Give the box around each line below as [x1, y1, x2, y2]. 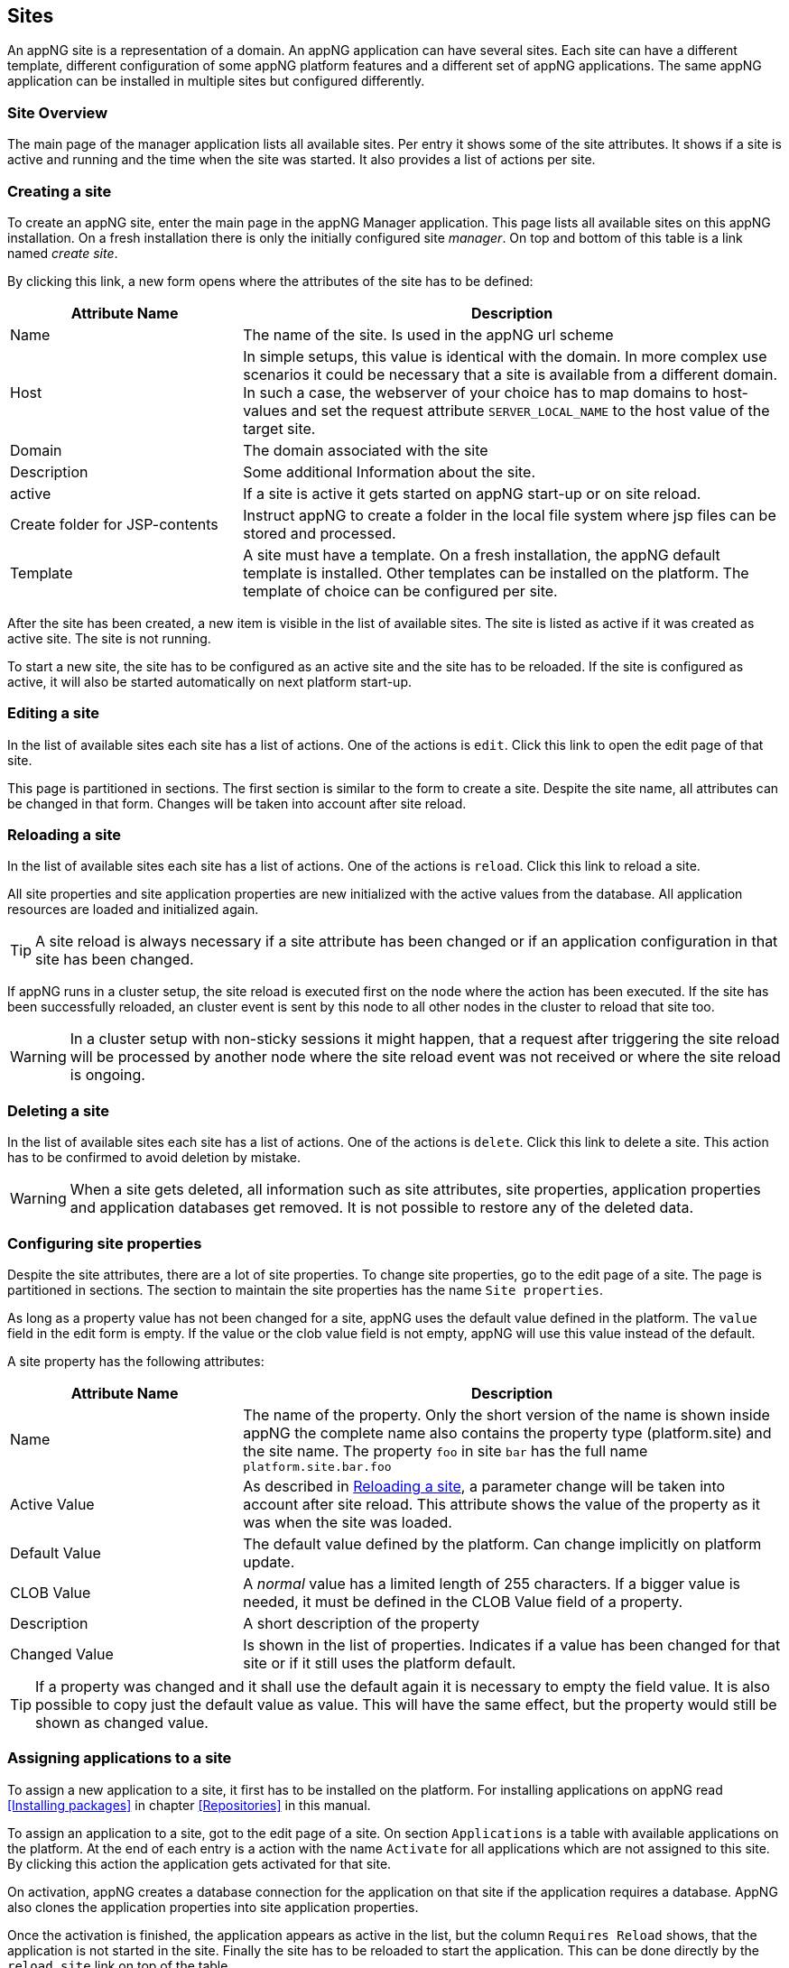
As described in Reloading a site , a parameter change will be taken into [243, 1476, 726, 1495]
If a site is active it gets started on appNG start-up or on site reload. [243, 484, 701, 503]
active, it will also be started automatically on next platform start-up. [7, 673, 412, 689]
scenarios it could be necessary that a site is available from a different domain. [243, 365, 778, 383]
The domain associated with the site [243, 440, 488, 459]
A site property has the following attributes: [7, 1353, 265, 1369]
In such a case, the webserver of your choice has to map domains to [243, 383, 709, 402]
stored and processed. [243, 523, 396, 542]
